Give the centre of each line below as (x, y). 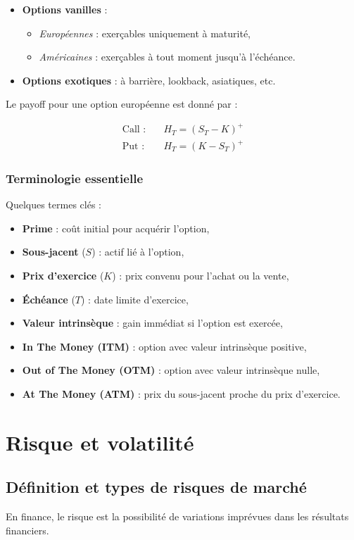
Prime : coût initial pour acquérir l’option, (116, 228)
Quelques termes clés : (53, 205)
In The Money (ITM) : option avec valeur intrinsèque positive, (164, 346)
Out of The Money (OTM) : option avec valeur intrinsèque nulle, (171, 370)
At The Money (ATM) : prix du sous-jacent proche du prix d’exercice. (181, 394)
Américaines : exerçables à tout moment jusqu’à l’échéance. (167, 57)
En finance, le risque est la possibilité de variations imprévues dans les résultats (177, 516)
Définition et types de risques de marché (156, 487)
